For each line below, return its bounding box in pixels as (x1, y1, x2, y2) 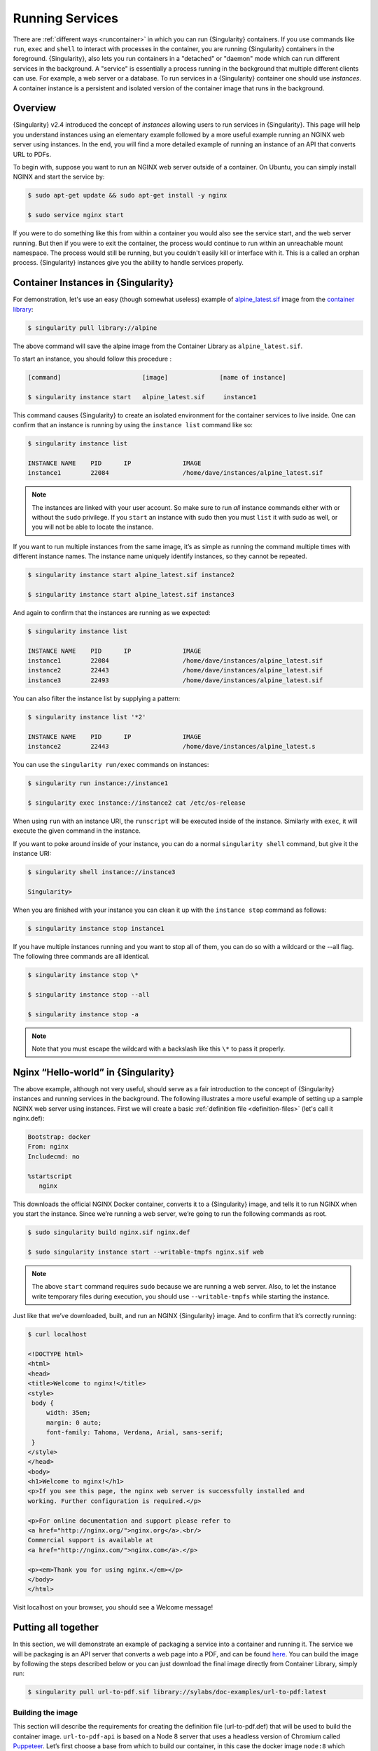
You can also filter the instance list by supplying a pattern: (13, 694, 181, 703)
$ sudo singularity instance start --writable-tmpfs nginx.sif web (27, 1248, 265, 1257)
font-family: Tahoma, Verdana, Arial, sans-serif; (45, 1429, 224, 1437)
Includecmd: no (27, 1152, 80, 1161)
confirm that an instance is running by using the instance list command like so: (13, 421, 253, 429)
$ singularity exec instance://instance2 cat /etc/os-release (27, 798, 246, 807)
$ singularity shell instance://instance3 (27, 868, 176, 875)
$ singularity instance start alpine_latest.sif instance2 (27, 571, 234, 579)
